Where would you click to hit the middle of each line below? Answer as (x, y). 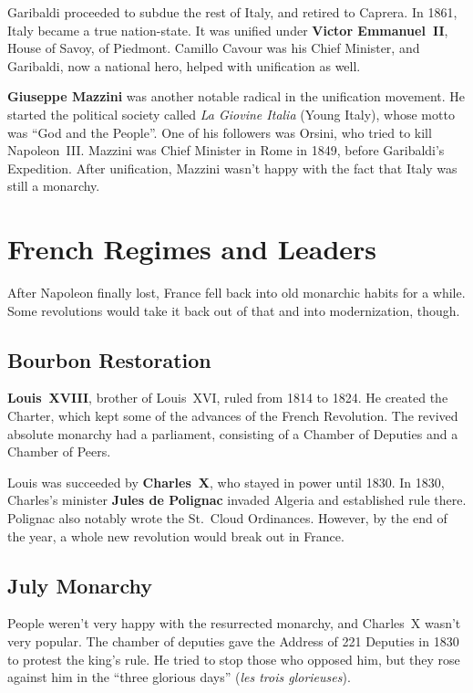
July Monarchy (80, 585)
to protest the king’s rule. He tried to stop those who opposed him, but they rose (234, 659)
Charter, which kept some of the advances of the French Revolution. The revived (233, 416)
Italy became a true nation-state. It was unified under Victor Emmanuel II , (228, 30)
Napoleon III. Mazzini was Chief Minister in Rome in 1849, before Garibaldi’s (226, 150)
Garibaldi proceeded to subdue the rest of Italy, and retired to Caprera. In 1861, (232, 12)
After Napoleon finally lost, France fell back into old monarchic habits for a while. (236, 293)
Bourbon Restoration (109, 359)
